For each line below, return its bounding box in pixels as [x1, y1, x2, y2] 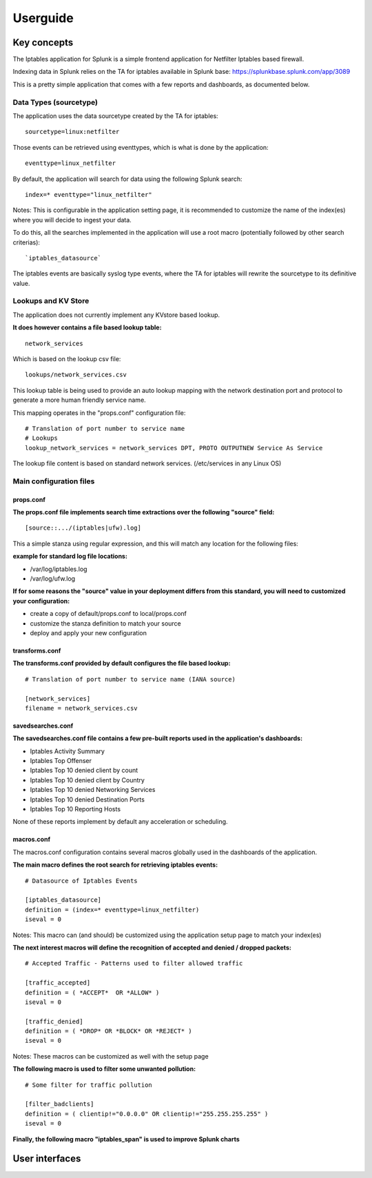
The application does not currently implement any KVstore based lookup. [12, 311, 220, 319]
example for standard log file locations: [12, 552, 127, 561]
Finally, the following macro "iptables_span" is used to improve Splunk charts [12, 1134, 240, 1143]
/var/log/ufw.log [30, 574, 76, 583]
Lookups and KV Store [12, 296, 90, 306]
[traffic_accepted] [25, 979, 91, 987]
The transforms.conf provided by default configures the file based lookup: [12, 659, 231, 668]
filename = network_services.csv [25, 704, 138, 712]
